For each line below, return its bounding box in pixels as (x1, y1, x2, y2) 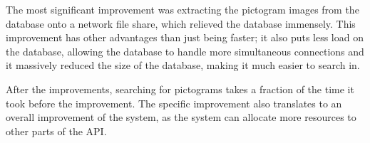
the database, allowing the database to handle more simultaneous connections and (6, 43, 364, 58)
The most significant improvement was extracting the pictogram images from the (6, 2, 359, 16)
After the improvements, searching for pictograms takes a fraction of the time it (6, 81, 354, 96)
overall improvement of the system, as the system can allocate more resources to (6, 110, 356, 125)
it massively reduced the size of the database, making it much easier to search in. (6, 58, 360, 73)
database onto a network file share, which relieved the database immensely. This (6, 16, 356, 31)
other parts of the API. (6, 123, 107, 138)
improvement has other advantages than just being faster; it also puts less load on (6, 30, 364, 45)
